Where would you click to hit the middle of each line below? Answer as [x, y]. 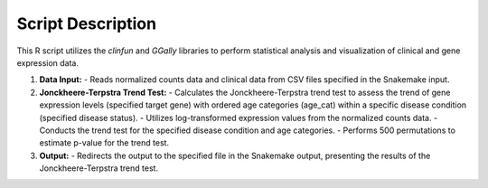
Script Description [87, 23]
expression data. [48, 62]
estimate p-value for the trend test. [104, 143]
